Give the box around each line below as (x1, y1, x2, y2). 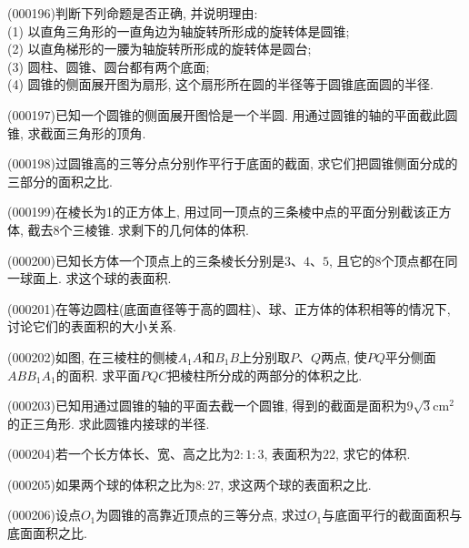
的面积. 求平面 (55, 365, 141, 384)
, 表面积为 (264, 444, 323, 463)
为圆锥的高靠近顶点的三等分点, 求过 (95, 505, 307, 524)
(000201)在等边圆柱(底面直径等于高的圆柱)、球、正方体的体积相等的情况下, (7, 299, 451, 318)
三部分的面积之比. (7, 171, 113, 190)
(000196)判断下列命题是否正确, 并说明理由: (7, 4, 258, 22)
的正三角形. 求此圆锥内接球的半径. (7, 413, 210, 432)
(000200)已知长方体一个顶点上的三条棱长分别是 (7, 250, 284, 269)
